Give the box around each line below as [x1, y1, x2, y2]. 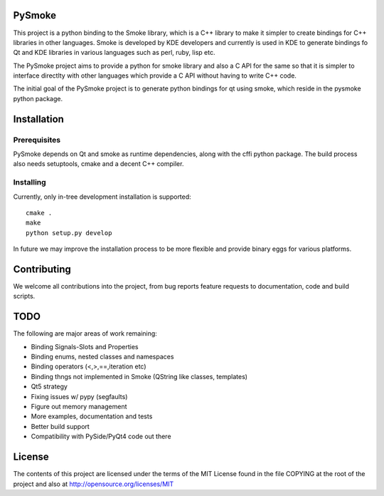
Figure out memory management [31, 403, 127, 411]
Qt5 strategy [31, 382, 68, 391]
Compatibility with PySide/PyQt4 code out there [31, 432, 171, 441]
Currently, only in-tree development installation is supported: [13, 192, 191, 201]
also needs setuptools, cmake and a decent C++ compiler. [13, 160, 184, 168]
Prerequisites [13, 135, 60, 145]
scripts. [13, 292, 36, 301]
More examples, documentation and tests [31, 412, 153, 420]
